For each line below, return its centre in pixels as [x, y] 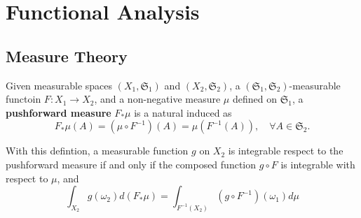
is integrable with [318, 164]
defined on [254, 99]
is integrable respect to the [286, 151]
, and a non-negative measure [157, 99]
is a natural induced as [183, 112]
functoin [23, 99]
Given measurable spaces [59, 85]
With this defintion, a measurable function [97, 151]
